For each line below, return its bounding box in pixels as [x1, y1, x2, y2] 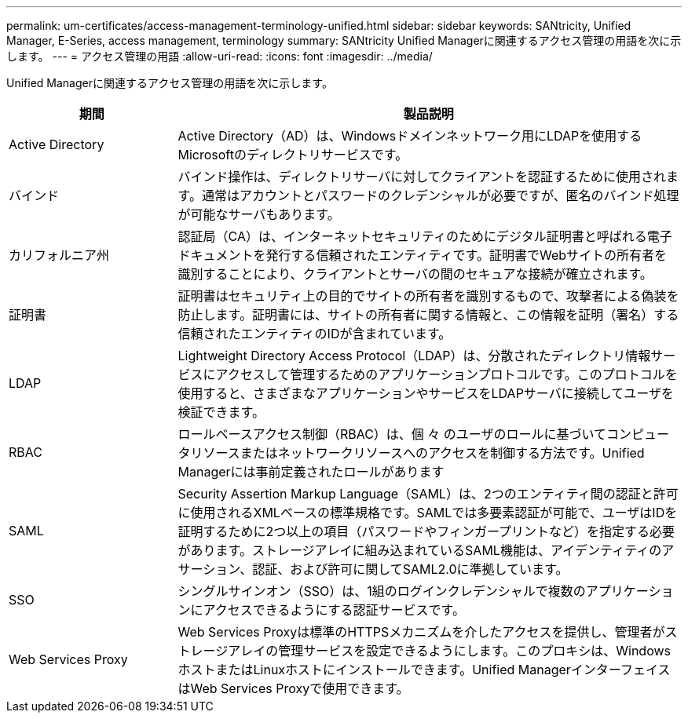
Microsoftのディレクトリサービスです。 [177, 147, 408, 162]
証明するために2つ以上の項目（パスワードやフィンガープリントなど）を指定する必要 [177, 524, 675, 539]
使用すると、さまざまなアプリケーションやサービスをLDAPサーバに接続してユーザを [177, 385, 674, 401]
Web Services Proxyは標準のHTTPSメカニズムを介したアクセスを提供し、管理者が [177, 624, 665, 640]
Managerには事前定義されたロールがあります [177, 464, 445, 480]
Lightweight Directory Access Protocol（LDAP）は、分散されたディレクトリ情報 [177, 348, 651, 363]
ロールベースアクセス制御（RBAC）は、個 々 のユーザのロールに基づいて [177, 426, 607, 442]
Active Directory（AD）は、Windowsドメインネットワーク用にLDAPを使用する [177, 128, 642, 144]
